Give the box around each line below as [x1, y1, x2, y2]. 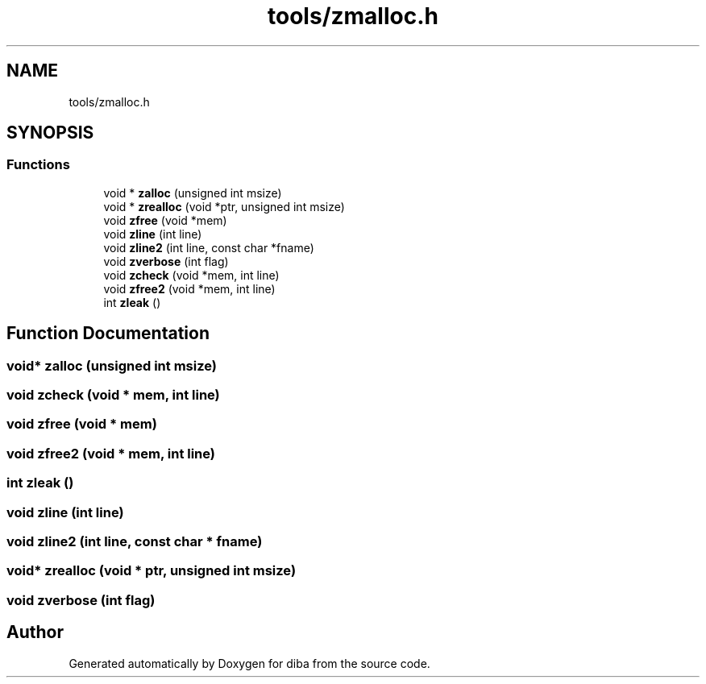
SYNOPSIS [6, 122, 94, 143]
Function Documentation [6, 323, 210, 344]
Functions [6, 156, 70, 173]
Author [6, 622, 64, 643]
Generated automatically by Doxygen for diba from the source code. [69, 656, 430, 670]
